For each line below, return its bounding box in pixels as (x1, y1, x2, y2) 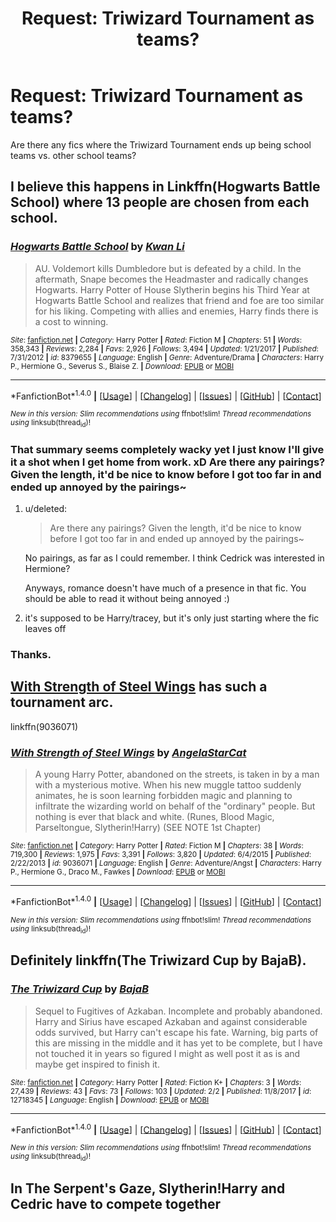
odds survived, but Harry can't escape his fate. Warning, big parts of (34, 1026, 319, 1038)
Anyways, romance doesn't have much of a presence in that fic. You (24, 582, 307, 594)
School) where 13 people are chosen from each (10, 194, 310, 211)
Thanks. (10, 647, 52, 661)
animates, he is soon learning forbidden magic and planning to (34, 789, 293, 801)
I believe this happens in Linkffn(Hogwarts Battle (10, 178, 321, 196)
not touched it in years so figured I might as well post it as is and (34, 1047, 301, 1059)
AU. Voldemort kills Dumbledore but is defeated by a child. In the (34, 262, 302, 274)
